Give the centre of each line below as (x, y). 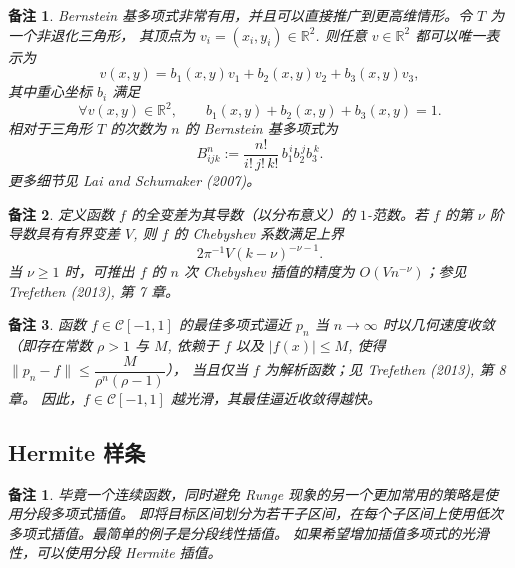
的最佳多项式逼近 (234, 324)
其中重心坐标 (50, 91)
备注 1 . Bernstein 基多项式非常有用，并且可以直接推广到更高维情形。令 (240, 15)
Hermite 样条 (77, 451)
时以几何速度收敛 (438, 324)
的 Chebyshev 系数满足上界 (259, 233)
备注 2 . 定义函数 (61, 213)
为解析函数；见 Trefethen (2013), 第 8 (385, 369)
